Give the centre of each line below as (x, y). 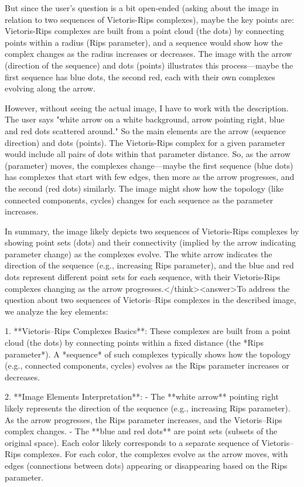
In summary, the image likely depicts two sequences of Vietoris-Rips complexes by (152, 231)
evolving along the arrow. (50, 88)
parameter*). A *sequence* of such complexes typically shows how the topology (148, 354)
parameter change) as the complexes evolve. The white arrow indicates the (139, 253)
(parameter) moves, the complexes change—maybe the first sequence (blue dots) (149, 165)
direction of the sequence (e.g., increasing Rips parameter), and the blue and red (149, 265)
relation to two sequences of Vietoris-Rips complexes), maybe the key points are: (149, 19)
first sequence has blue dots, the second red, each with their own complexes (140, 76)
